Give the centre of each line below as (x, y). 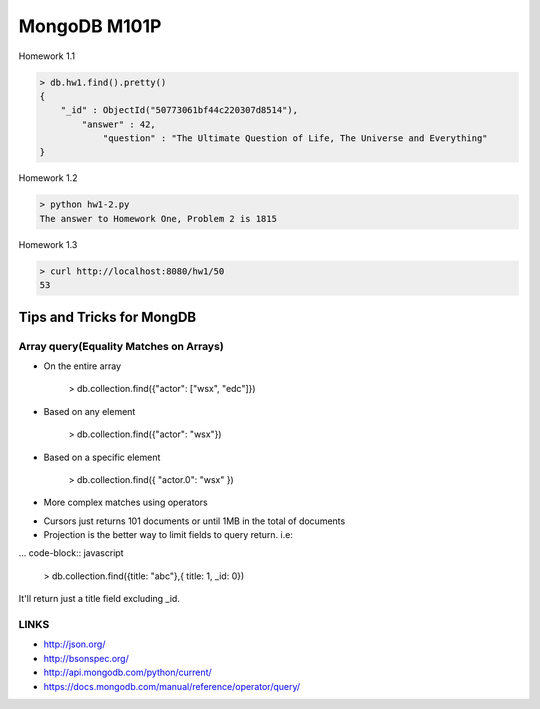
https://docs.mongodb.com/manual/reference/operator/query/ (172, 686)
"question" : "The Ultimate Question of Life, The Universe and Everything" (295, 138)
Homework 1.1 (46, 56)
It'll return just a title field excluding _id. (99, 599)
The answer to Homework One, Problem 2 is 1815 (158, 218)
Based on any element (89, 411)
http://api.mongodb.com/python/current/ (127, 672)
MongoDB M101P (90, 26)
